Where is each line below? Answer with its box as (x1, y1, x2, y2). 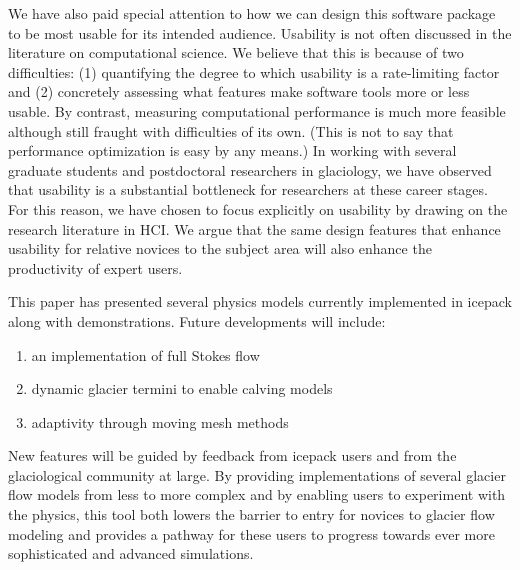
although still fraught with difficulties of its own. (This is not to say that (8, 120, 454, 141)
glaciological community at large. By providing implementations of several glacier (8, 464, 506, 485)
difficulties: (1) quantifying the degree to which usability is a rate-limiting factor (8, 61, 500, 82)
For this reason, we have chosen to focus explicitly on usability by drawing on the (8, 198, 508, 219)
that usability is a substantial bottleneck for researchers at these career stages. (8, 179, 488, 200)
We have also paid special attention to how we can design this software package (8, 3, 496, 23)
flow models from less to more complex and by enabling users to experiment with (8, 484, 506, 505)
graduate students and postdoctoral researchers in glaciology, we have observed (8, 159, 492, 180)
